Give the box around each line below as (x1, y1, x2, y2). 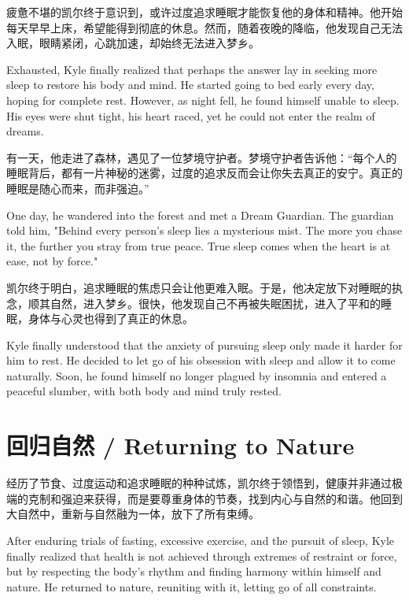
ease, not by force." (6, 253, 98, 269)
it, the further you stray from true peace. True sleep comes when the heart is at (6, 237, 391, 254)
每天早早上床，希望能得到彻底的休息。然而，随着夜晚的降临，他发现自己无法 (6, 19, 403, 35)
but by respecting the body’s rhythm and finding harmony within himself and (6, 563, 381, 580)
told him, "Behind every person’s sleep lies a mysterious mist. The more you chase (6, 222, 403, 239)
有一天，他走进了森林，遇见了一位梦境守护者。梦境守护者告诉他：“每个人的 (6, 149, 397, 165)
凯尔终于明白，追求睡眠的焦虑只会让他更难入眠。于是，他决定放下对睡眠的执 (6, 279, 403, 295)
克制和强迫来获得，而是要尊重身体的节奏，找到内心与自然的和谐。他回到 (28, 490, 403, 506)
